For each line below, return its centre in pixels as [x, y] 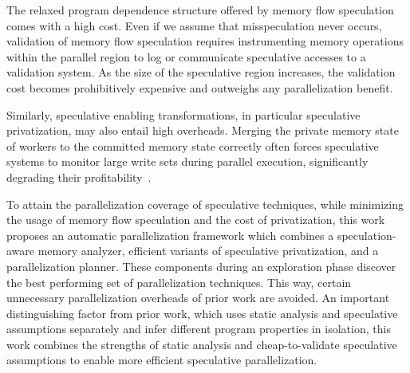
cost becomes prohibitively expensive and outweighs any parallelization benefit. [200, 87]
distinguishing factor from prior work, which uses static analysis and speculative [202, 313]
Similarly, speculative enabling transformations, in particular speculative [183, 114]
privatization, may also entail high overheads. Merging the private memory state [203, 130]
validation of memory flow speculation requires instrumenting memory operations [205, 41]
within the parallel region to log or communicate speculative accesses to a [186, 56]
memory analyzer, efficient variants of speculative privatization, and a [208, 251]
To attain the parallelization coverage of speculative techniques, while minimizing [205, 204]
